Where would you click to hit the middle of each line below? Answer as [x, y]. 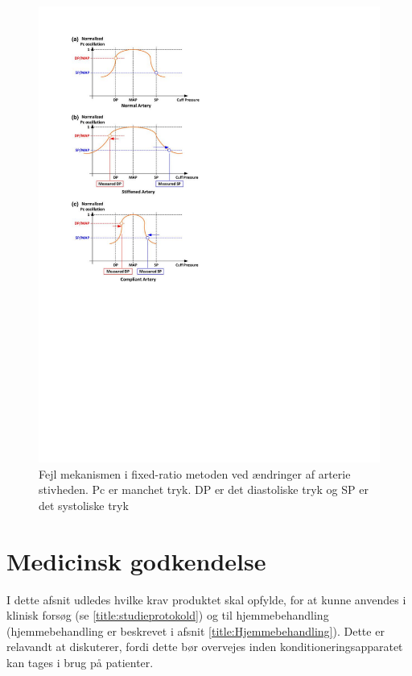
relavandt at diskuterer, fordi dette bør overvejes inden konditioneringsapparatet [205, 647]
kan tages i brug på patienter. [80, 662]
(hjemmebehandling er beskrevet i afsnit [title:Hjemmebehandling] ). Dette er [196, 630]
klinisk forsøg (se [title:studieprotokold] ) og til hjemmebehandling [168, 615]
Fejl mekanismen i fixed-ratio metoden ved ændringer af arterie [195, 473]
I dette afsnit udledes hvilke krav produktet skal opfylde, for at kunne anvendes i [206, 599]
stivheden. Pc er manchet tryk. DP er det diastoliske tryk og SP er [204, 489]
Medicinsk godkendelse [136, 560]
